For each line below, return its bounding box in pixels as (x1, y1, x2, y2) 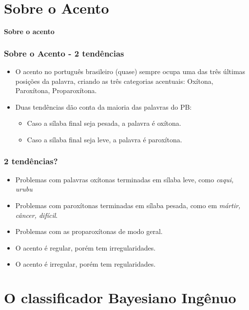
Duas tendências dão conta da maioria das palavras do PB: (15, 101, 192, 112)
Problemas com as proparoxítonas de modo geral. (15, 226, 163, 236)
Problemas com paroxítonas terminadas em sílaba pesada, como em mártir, (15, 200, 241, 210)
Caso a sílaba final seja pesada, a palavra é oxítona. (27, 118, 181, 128)
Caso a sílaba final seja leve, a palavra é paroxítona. (27, 134, 182, 144)
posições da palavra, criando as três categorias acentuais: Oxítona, (15, 76, 213, 86)
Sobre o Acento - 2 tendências (4, 47, 124, 59)
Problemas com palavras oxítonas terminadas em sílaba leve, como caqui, (15, 174, 234, 184)
